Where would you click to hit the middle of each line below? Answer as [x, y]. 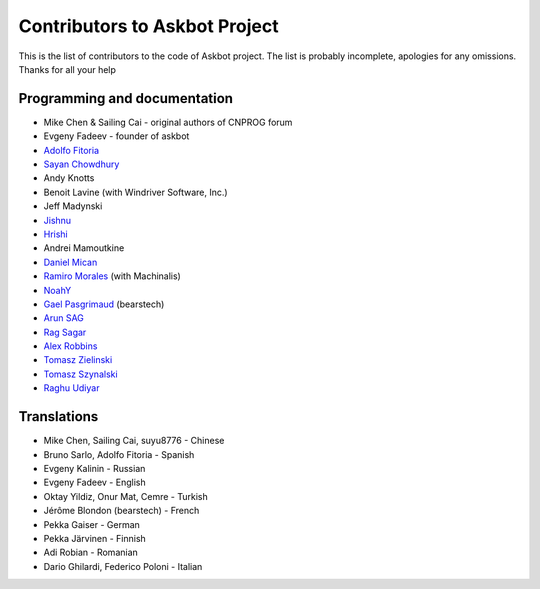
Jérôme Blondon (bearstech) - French [121, 511]
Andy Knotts [69, 178]
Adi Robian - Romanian [91, 552]
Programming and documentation [126, 98]
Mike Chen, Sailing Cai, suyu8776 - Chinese [134, 441]
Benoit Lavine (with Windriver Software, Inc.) [136, 192]
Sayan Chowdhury [81, 164]
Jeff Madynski [73, 206]
